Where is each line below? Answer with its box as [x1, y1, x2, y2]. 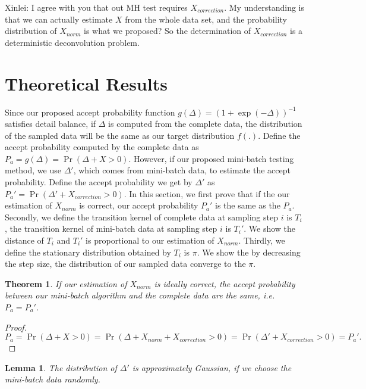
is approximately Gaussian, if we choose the [132, 361, 292, 374]
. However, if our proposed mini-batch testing [128, 152, 294, 164]
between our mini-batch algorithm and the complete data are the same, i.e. [5, 289, 275, 301]
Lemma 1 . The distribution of [5, 361, 117, 374]
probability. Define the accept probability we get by [5, 176, 193, 188]
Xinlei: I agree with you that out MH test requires [5, 1, 188, 13]
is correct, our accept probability [79, 199, 198, 211]
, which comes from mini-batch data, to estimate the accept [73, 164, 291, 176]
